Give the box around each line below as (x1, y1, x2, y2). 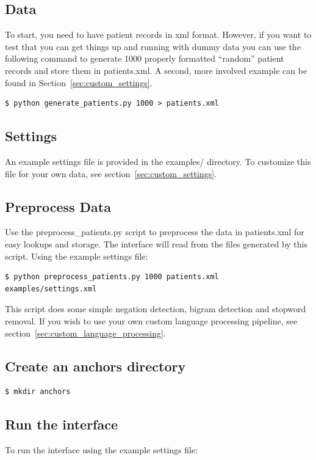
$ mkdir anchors (5, 387, 71, 396)
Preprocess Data (5, 197, 111, 216)
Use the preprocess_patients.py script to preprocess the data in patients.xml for (5, 225, 304, 238)
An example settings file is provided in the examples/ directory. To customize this (5, 155, 311, 167)
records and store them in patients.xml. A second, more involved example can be (5, 64, 307, 76)
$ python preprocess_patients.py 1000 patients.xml (5, 272, 219, 282)
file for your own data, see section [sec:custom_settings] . (5, 167, 217, 180)
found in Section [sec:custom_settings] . (5, 76, 153, 89)
